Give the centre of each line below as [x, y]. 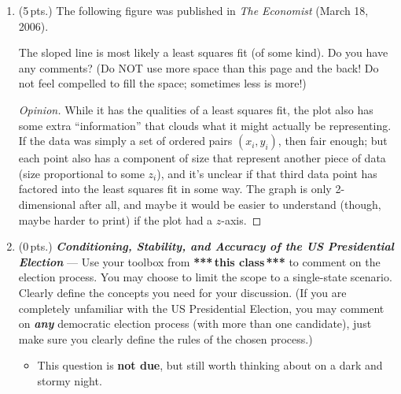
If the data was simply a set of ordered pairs [125, 141]
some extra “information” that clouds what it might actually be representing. [205, 125]
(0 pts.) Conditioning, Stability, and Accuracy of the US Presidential [206, 246]
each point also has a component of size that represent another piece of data [202, 158]
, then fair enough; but [333, 141]
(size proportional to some [81, 173]
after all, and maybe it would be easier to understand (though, [230, 204]
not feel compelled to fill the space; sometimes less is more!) [162, 83]
